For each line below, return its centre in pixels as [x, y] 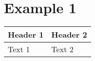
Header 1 [26, 35]
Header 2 [69, 35]
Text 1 [19, 49]
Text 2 [62, 49]
